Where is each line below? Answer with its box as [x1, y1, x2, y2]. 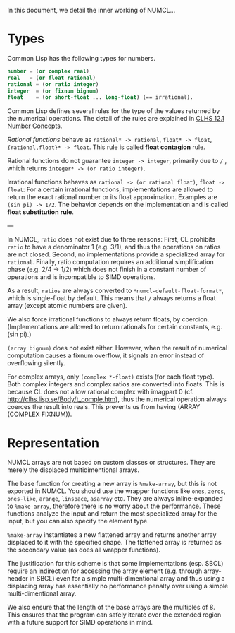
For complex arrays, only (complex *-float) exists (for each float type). [7, 372, 215, 381]
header [7, 574, 28, 583]
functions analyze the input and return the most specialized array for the [7, 509, 217, 518]
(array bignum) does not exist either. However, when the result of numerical [7, 344, 228, 353]
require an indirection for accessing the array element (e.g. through [7, 567, 203, 575]
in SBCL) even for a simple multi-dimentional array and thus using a [29, 574, 225, 583]
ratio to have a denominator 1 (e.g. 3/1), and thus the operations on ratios [7, 243, 221, 252]
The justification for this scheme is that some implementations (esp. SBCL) [7, 560, 224, 568]
